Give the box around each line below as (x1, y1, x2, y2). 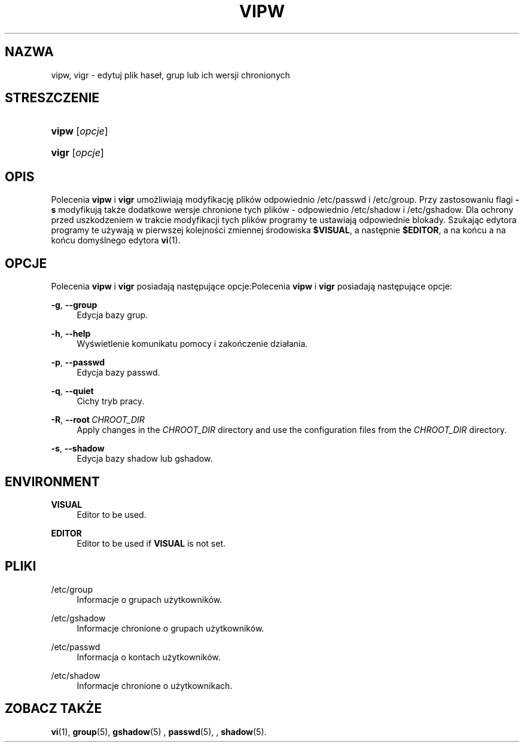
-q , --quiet (51, 386, 94, 397)
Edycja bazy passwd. (77, 367, 160, 378)
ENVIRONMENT (5, 474, 100, 489)
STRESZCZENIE (5, 90, 100, 106)
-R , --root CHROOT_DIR (51, 414, 145, 425)
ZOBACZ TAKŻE (5, 701, 102, 716)
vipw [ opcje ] (51, 125, 108, 138)
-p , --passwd (51, 357, 105, 368)
